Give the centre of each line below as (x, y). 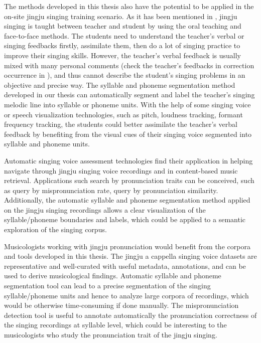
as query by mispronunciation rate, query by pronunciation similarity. (111, 190)
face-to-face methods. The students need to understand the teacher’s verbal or (124, 35)
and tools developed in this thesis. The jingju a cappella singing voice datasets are (130, 256)
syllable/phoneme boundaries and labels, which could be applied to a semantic (125, 219)
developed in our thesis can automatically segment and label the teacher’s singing (129, 95)
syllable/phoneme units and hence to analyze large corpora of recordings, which (126, 295)
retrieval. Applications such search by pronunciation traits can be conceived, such (129, 180)
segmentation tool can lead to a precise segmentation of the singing (107, 286)
